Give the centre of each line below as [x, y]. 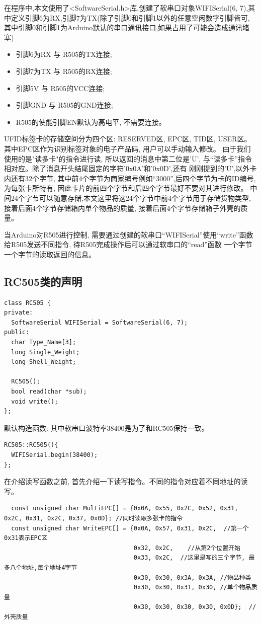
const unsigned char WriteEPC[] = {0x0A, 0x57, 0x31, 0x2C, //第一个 [130, 528]
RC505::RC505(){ [31, 445]
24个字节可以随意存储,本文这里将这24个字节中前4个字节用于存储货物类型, [131, 198]
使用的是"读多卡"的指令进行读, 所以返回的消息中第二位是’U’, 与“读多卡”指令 [128, 158]
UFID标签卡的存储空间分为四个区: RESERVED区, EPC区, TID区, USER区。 [128, 139]
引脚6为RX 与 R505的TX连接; [64, 54]
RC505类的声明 [43, 281]
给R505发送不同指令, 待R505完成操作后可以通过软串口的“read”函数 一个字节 [128, 244]
